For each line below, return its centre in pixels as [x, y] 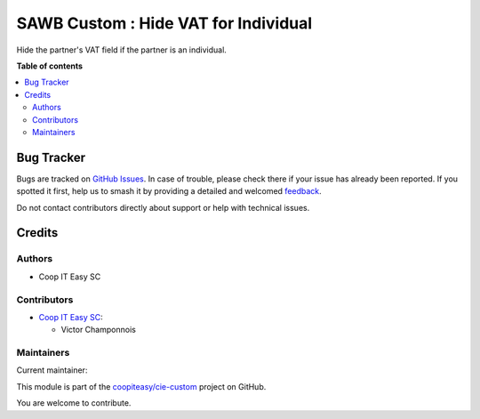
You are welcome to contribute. [74, 403]
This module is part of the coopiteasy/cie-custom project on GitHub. [141, 386]
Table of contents [50, 66]
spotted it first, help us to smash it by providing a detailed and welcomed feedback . [169, 191]
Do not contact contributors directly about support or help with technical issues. [163, 207]
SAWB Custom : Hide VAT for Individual [164, 23]
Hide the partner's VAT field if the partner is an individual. [121, 50]
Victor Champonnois [99, 330]
